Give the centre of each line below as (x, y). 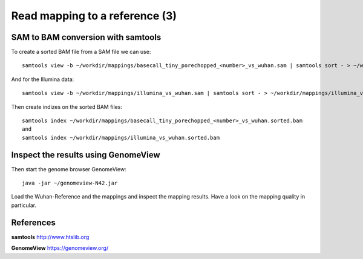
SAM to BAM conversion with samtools (86, 37)
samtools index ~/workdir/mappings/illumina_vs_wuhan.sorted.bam (121, 137)
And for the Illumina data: (43, 79)
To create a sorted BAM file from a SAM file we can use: (81, 52)
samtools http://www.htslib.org (50, 237)
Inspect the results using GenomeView (86, 155)
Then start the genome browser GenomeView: (69, 169)
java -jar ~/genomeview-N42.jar (70, 183)
